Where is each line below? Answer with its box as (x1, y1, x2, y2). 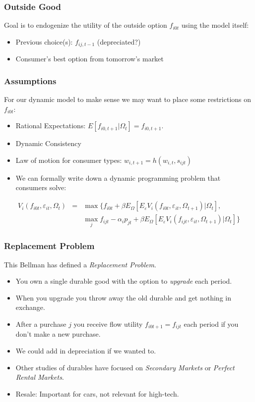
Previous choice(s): (15, 36, 73, 47)
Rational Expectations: (15, 120, 86, 131)
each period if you (184, 318, 239, 329)
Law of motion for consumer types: (15, 154, 122, 165)
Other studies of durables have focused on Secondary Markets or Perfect (15, 362, 235, 372)
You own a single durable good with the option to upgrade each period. (15, 276, 232, 286)
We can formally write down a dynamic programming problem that (15, 172, 221, 183)
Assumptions (4, 74, 57, 87)
